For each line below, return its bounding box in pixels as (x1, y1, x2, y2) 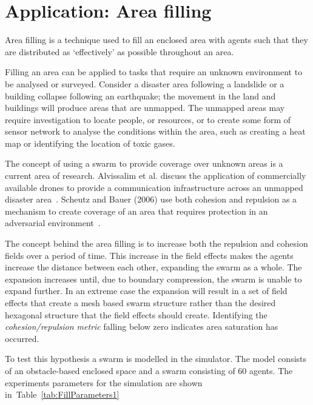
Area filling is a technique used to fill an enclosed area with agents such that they (5, 33, 308, 46)
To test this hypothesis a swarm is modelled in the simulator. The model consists (5, 352, 307, 365)
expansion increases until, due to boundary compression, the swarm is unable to (5, 272, 302, 285)
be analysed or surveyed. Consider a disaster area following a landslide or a (5, 77, 284, 90)
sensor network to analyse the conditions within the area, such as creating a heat (5, 125, 306, 138)
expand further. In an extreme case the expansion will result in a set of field (5, 284, 288, 297)
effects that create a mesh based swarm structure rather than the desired (5, 296, 276, 309)
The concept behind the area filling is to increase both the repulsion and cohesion (5, 237, 308, 250)
